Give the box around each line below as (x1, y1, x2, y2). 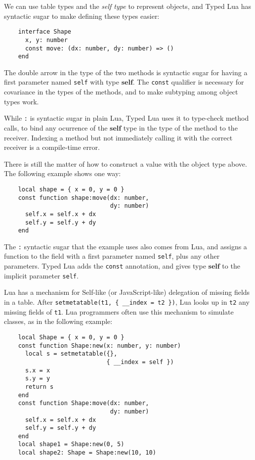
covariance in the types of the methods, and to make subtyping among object (4, 87, 238, 97)
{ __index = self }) (106, 358, 174, 366)
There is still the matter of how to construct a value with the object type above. (4, 158, 247, 169)
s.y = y (25, 375, 50, 382)
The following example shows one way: (4, 168, 121, 179)
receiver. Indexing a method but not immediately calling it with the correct (4, 132, 233, 142)
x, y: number (25, 36, 68, 44)
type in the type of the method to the (123, 122, 238, 133)
